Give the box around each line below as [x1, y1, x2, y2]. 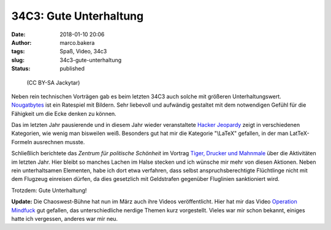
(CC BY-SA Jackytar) [26, 79, 80, 86]
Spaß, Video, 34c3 [59, 48, 107, 55]
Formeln [11, 138, 32, 145]
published [59, 65, 85, 72]
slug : [11, 56, 25, 64]
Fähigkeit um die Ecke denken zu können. [11, 110, 116, 117]
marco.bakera [59, 39, 95, 46]
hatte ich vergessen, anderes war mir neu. [11, 215, 118, 222]
